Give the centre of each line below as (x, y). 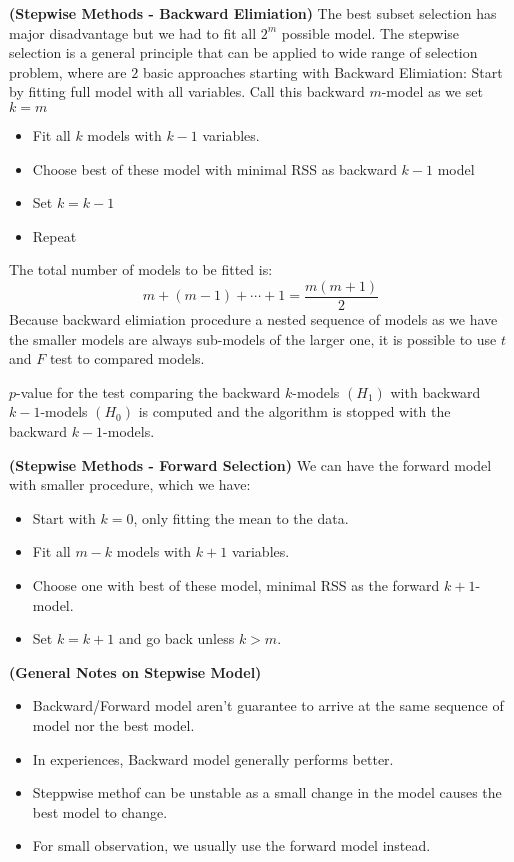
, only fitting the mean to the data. (241, 517)
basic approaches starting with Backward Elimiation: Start (322, 71)
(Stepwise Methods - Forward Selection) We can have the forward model (250, 464)
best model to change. (100, 811)
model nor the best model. (113, 724)
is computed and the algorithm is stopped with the (294, 411)
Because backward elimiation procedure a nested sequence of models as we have (253, 319)
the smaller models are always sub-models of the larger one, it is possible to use (253, 338)
